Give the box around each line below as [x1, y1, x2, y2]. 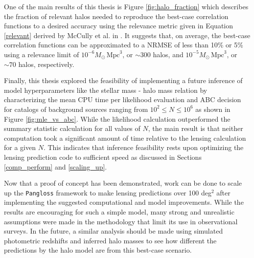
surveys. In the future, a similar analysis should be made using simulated [4, 226, 223, 236]
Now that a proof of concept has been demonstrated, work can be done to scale [4, 178, 242, 188]
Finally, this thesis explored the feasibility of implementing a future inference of [4, 75, 243, 86]
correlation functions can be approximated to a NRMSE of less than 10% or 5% [4, 40, 243, 50]
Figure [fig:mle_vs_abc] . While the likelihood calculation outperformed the [4, 113, 231, 124]
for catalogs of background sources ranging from [4, 104, 148, 114]
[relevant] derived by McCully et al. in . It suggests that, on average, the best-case [4, 30, 251, 40]
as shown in [195, 104, 231, 114]
